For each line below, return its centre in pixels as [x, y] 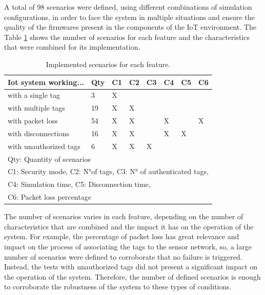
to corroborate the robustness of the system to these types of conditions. [118, 287]
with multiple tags [36, 108]
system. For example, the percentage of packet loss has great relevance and [122, 236]
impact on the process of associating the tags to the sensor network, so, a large [128, 247]
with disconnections [38, 133]
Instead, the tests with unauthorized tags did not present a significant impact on [131, 267]
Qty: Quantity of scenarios [49, 159]
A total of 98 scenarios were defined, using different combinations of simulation [128, 7]
